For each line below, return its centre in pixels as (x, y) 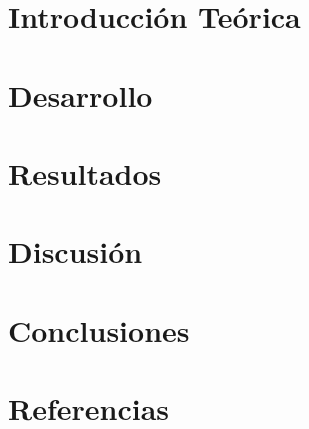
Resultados (85, 172)
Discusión (75, 251)
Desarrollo (80, 94)
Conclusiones (99, 329)
